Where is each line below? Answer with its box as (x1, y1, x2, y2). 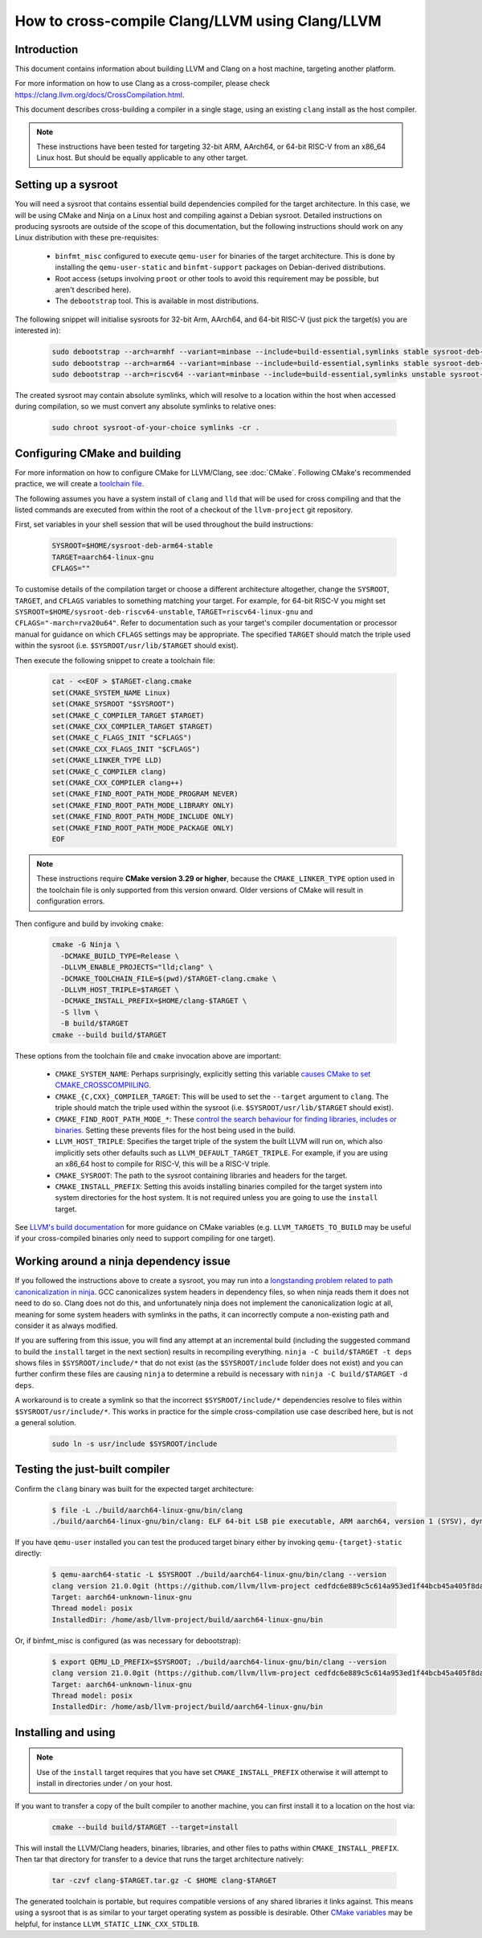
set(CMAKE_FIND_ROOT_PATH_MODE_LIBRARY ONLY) (51, 801, 235, 809)
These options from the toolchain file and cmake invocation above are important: (14, 1051, 281, 1060)
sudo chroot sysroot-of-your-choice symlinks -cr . (51, 423, 260, 432)
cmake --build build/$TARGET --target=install (51, 1822, 239, 1832)
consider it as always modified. (14, 1321, 118, 1330)
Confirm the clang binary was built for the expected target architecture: (14, 1484, 255, 1493)
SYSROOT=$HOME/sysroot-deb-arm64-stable (51, 541, 213, 551)
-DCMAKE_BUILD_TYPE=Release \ (60, 951, 180, 961)
